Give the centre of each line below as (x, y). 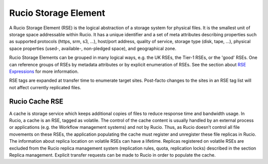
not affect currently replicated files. (45, 87)
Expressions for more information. (44, 71)
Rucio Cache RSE (36, 102)
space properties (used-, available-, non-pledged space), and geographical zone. (93, 48)
